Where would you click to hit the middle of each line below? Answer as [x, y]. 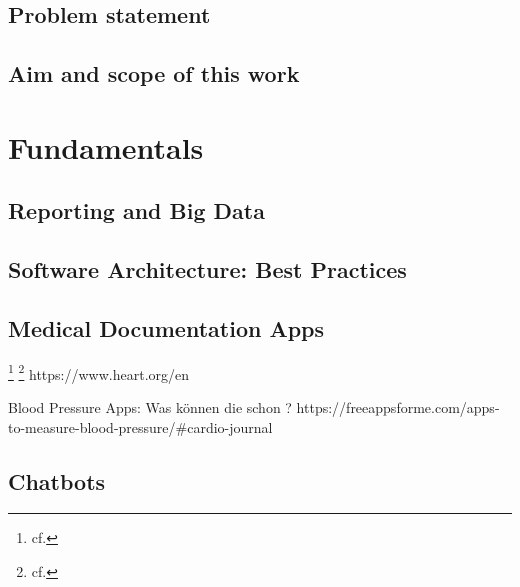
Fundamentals [106, 146]
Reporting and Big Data [136, 210]
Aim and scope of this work [154, 73]
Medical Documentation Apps [166, 327]
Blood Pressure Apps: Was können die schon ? [150, 406]
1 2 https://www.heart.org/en [99, 372]
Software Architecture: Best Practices [207, 269]
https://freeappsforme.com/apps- [398, 406]
